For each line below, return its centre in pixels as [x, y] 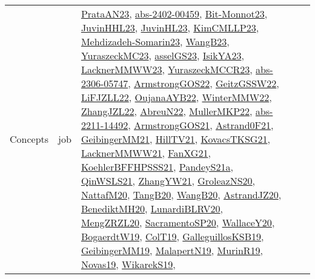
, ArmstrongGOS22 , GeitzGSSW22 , [204, 83]
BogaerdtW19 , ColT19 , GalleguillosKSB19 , [172, 236]
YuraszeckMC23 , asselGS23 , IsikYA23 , [162, 55]
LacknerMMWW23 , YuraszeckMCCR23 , [167, 69]
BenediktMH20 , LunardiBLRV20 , [152, 208]
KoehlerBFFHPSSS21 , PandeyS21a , [157, 167]
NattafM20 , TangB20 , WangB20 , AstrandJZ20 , [181, 195]
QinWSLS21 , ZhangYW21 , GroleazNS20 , [168, 181]
